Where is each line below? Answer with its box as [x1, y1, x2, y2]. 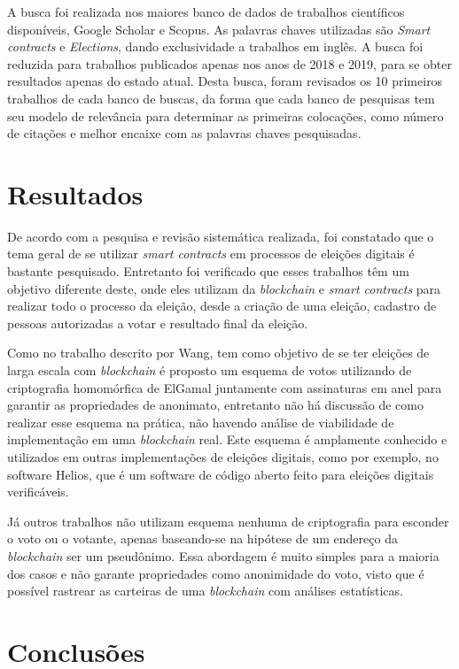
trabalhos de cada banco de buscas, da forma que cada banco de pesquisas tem [7, 88, 435, 107]
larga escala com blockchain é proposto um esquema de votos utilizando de [7, 361, 412, 380]
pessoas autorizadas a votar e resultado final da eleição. [7, 313, 308, 332]
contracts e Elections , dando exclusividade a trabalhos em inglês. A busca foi [7, 37, 424, 56]
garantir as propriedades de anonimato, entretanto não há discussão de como [7, 396, 424, 414]
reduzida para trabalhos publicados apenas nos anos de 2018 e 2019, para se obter [7, 54, 452, 73]
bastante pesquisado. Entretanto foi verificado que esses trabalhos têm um [7, 262, 409, 281]
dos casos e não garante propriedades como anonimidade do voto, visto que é [7, 564, 424, 582]
